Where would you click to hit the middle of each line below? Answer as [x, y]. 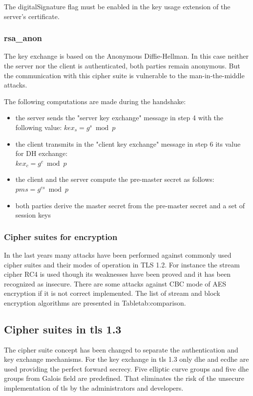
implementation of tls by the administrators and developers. [94, 388]
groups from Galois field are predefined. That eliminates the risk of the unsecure [124, 378]
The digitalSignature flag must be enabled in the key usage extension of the [117, 6]
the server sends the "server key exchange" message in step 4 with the [119, 118]
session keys [33, 215]
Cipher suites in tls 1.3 [63, 329]
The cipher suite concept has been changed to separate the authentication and [121, 349]
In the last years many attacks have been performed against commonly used [118, 254]
